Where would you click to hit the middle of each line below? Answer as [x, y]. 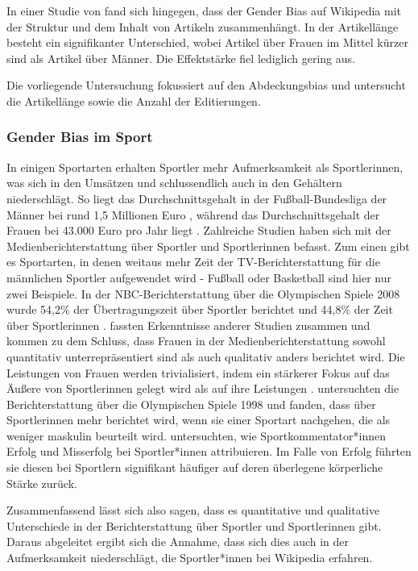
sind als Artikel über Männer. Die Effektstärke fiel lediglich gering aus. [181, 58]
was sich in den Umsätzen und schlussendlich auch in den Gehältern [174, 183]
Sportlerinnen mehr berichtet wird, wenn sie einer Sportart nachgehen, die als [199, 420]
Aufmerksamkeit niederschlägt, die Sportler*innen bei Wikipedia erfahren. [190, 558]
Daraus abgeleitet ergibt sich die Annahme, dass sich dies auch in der [178, 542]
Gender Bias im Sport [80, 137]
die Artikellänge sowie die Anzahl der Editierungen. [134, 100]
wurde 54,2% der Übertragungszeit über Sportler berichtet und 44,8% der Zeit [200, 309]
